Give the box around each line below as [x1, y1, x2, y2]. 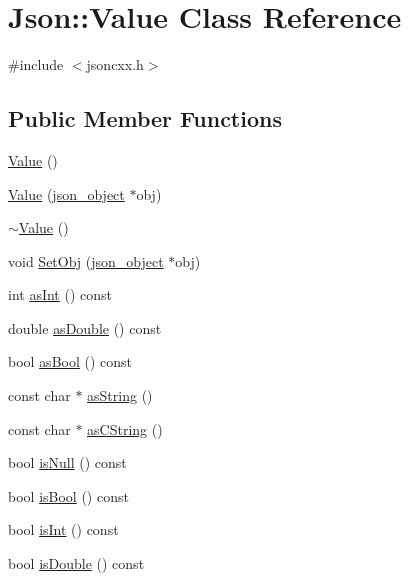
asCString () [87, 418, 163, 439]
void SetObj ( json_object [8, 250, 164, 271]
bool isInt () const [8, 519, 119, 540]
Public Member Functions [8, 103, 282, 134]
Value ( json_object [8, 183, 125, 204]
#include [8, 54, 64, 75]
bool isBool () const [8, 485, 129, 506]
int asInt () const [8, 284, 113, 305]
